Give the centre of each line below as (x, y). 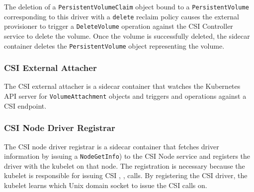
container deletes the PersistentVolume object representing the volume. (114, 45)
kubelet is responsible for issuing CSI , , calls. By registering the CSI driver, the (126, 175)
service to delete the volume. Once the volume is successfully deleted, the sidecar (127, 35)
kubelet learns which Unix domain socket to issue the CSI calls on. (106, 185)
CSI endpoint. (25, 105)
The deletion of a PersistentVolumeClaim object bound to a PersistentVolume (127, 6)
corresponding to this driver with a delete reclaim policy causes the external (122, 16)
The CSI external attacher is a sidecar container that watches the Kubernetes (122, 86)
